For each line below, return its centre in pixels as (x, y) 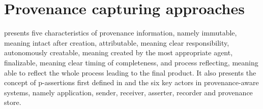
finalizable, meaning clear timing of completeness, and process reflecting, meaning (131, 62)
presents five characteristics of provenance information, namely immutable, (121, 33)
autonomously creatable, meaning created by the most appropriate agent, (119, 52)
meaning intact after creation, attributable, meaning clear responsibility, (117, 42)
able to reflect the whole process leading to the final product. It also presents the (130, 72)
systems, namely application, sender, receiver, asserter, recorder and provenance (128, 92)
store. (13, 102)
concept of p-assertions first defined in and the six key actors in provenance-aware (131, 82)
